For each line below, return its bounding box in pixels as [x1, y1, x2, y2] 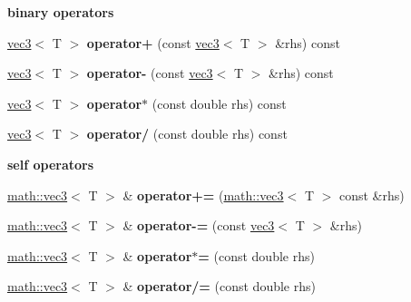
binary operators [7, 3, 114, 21]
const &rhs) [338, 185, 405, 204]
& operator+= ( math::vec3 [122, 185, 284, 204]
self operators [7, 154, 94, 173]
